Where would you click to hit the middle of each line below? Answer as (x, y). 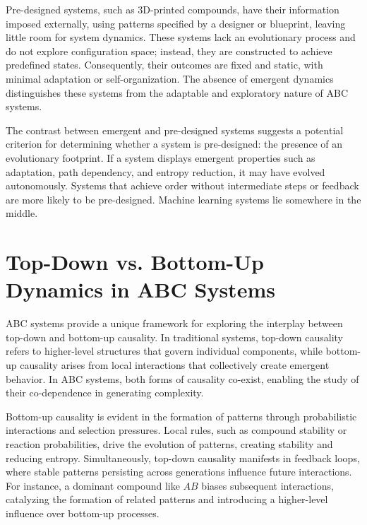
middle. (22, 213)
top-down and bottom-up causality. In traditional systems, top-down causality (175, 337)
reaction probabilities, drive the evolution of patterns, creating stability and (169, 443)
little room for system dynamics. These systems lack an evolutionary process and (181, 37)
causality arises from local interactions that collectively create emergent (175, 365)
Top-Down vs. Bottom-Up (135, 262)
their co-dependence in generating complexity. (105, 393)
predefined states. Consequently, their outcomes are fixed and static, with (164, 65)
